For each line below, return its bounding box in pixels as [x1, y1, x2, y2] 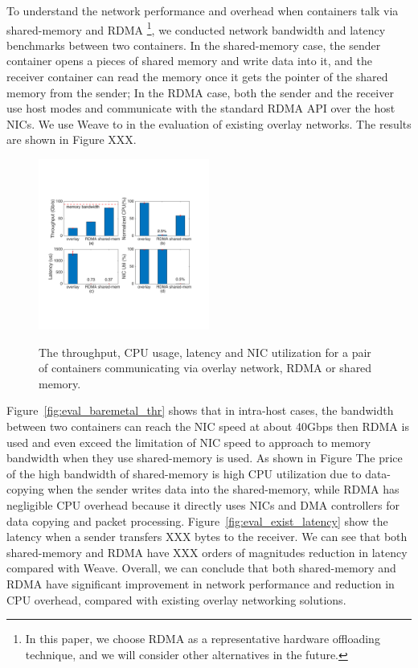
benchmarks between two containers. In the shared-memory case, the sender [6, 36, 381, 53]
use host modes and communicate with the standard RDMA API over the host [6, 100, 395, 117]
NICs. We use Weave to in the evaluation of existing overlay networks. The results [6, 115, 412, 132]
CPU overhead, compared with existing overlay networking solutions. [6, 591, 346, 608]
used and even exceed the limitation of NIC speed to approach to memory [6, 433, 371, 450]
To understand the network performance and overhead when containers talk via [6, 2, 399, 18]
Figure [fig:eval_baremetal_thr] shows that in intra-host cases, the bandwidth [6, 402, 394, 419]
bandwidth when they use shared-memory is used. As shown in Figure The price [6, 449, 403, 466]
